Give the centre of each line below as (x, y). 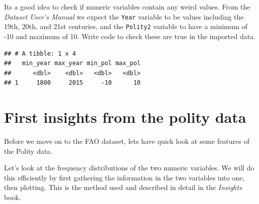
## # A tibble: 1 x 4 (40, 53)
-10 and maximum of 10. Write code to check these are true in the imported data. (130, 36)
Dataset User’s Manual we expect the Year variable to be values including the (124, 16)
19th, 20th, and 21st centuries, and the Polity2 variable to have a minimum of (126, 26)
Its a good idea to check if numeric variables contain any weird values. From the (127, 7)
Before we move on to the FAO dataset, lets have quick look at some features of (127, 141)
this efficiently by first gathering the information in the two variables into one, (124, 177)
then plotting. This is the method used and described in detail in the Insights (123, 187)
